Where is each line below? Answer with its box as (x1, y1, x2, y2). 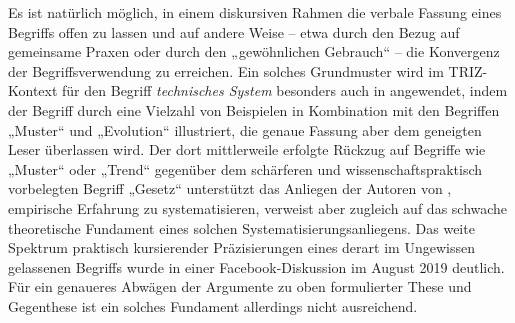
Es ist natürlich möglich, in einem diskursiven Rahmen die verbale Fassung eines (8, 2, 502, 22)
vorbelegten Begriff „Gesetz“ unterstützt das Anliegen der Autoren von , (8, 178, 452, 199)
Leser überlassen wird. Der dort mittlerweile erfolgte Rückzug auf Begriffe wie (8, 139, 486, 160)
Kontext (8, 80, 58, 101)
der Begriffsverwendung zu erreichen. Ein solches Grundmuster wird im (8, 60, 444, 81)
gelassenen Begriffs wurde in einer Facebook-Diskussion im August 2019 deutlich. (8, 256, 505, 277)
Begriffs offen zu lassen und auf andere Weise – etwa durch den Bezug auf (8, 21, 460, 42)
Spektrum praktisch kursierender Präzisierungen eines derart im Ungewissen (8, 237, 475, 258)
